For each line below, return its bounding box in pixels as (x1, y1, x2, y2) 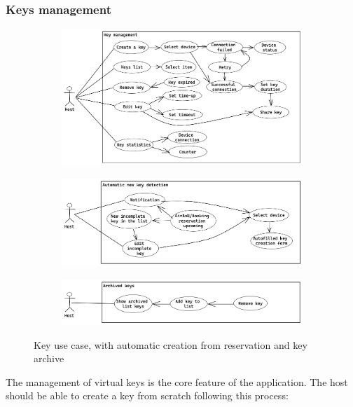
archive (34, 351, 64, 366)
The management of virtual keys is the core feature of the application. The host (6, 374, 348, 389)
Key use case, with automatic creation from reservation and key (34, 337, 307, 352)
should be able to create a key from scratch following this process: (6, 388, 289, 403)
